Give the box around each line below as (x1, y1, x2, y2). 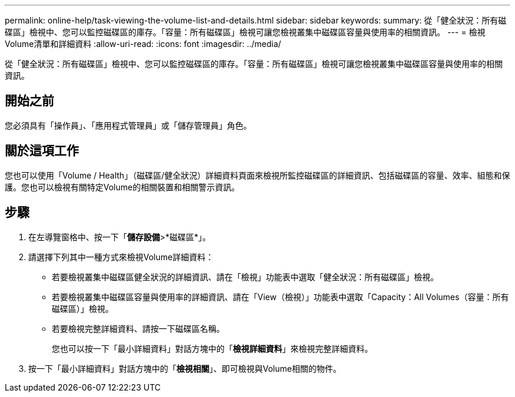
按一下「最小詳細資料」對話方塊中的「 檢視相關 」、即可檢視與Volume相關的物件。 (28, 363, 342, 374)
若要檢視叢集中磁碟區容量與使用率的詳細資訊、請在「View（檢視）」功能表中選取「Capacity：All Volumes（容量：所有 (52, 291, 509, 302)
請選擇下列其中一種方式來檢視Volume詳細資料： (28, 251, 214, 262)
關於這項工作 (5, 143, 79, 159)
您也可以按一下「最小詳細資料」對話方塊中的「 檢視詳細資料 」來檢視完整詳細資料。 (52, 343, 373, 354)
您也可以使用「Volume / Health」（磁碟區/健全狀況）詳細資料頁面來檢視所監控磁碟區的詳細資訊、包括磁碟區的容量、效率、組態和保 (5, 170, 510, 180)
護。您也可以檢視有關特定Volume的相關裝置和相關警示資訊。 (5, 181, 240, 192)
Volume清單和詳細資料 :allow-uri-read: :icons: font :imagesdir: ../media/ (5, 39, 282, 49)
